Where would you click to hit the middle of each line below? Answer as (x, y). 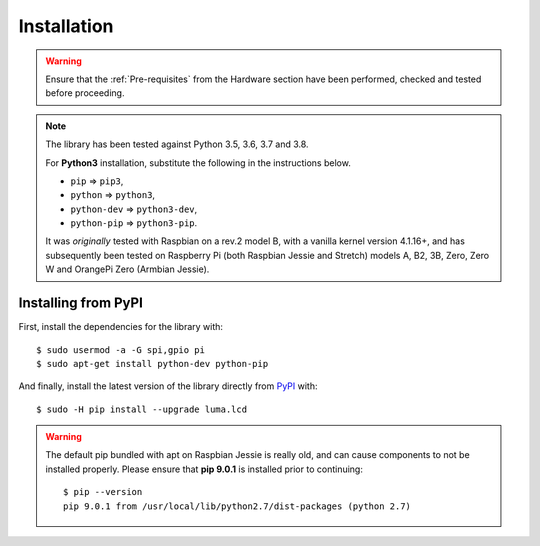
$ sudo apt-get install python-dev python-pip (152, 363)
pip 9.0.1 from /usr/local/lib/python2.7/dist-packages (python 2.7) (237, 506)
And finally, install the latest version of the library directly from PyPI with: (168, 386)
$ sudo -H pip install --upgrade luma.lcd (142, 409)
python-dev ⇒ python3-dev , (134, 209)
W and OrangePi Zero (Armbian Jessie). (127, 269)
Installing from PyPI (81, 303)
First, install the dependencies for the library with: (121, 327)
